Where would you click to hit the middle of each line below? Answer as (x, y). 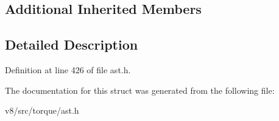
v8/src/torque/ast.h (42, 110)
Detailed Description (72, 44)
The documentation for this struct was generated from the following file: (140, 90)
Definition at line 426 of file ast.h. (68, 69)
